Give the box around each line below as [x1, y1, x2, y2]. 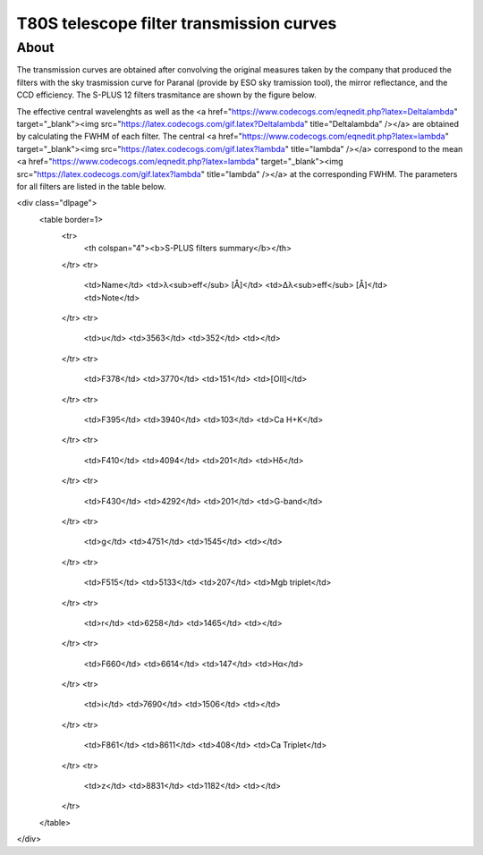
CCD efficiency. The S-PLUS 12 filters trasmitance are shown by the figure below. [16, 89, 317, 100]
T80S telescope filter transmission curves [16, 13, 337, 33]
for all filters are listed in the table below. [16, 181, 166, 191]
